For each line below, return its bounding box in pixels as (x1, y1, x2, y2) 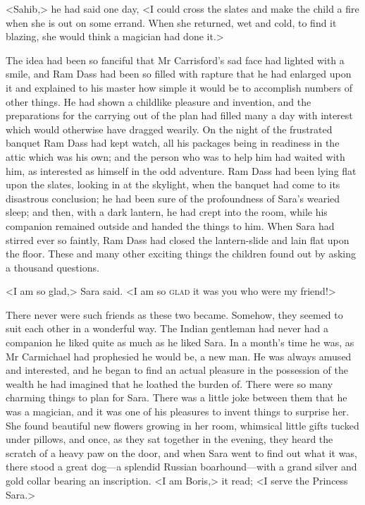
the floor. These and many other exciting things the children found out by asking (6, 246, 356, 261)
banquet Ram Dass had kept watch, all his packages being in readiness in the (6, 135, 340, 150)
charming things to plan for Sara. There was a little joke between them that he (6, 390, 347, 405)
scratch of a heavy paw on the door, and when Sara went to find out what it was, (6, 445, 357, 460)
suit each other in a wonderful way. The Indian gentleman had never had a (6, 321, 328, 336)
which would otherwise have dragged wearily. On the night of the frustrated (6, 121, 333, 136)
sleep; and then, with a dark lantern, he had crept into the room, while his (6, 205, 328, 219)
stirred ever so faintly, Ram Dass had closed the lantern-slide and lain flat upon (6, 232, 349, 247)
